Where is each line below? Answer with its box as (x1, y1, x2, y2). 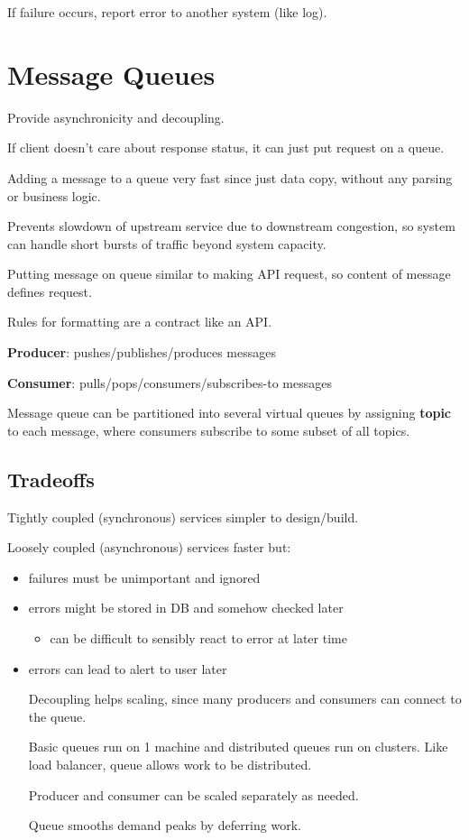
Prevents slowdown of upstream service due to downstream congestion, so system (7, 217, 455, 235)
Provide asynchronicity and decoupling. (7, 107, 225, 126)
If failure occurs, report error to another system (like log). (7, 3, 327, 21)
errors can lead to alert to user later (28, 659, 227, 678)
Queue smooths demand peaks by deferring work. (28, 816, 301, 835)
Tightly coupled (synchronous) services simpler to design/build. (7, 507, 359, 526)
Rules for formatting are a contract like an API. (7, 312, 272, 331)
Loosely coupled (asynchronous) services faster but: (7, 538, 291, 557)
